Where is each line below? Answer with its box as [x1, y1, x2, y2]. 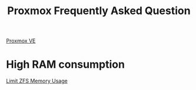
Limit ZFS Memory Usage [6, 78, 68, 85]
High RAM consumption [6, 58, 125, 71]
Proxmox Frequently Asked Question [7, 4, 191, 18]
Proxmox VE [6, 37, 36, 45]
